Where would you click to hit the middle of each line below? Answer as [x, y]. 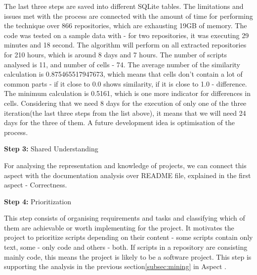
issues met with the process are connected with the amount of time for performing [128, 16]
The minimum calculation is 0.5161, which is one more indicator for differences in [127, 93]
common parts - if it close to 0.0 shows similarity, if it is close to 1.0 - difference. [126, 83]
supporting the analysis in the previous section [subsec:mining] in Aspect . [115, 266]
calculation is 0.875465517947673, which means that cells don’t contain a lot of [123, 74]
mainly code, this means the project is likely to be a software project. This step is [128, 256]
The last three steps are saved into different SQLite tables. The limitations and [124, 6]
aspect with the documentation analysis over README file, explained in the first [128, 175]
